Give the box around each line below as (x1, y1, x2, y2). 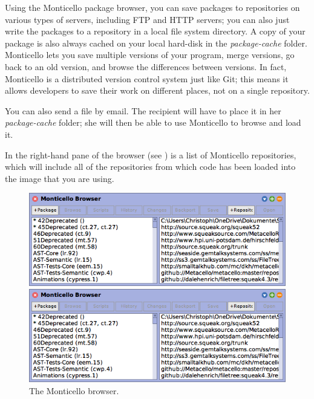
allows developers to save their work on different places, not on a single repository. (5, 84, 310, 97)
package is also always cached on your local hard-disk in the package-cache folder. (5, 36, 307, 49)
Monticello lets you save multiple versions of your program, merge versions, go (5, 48, 295, 61)
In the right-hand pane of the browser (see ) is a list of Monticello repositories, (5, 148, 296, 161)
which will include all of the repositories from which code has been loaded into (5, 160, 296, 173)
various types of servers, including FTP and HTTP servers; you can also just (5, 13, 290, 25)
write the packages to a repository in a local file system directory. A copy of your (5, 25, 306, 37)
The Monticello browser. (29, 384, 119, 397)
